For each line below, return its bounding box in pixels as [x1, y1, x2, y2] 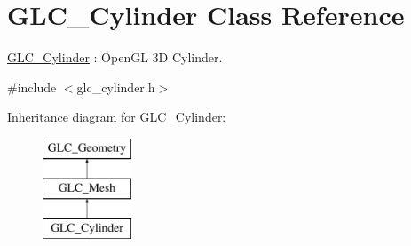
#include [7, 77, 57, 96]
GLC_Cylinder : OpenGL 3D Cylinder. [7, 48, 223, 67]
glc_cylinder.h [76, 77, 155, 96]
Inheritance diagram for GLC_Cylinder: [7, 107, 226, 126]
